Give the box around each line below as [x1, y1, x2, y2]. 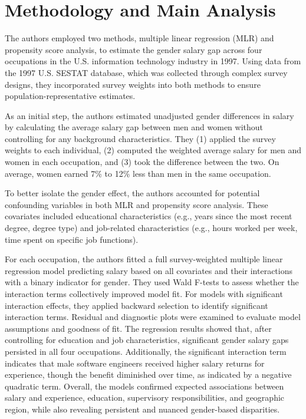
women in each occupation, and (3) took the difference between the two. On [5, 156, 279, 168]
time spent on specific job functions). [5, 233, 139, 245]
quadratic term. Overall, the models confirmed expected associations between [5, 380, 284, 392]
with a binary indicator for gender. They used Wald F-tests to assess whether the [5, 276, 299, 288]
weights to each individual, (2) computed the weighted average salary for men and [5, 144, 302, 156]
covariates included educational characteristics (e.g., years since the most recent [5, 210, 292, 222]
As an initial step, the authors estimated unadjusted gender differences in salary [5, 109, 294, 121]
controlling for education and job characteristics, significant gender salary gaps [5, 334, 289, 346]
